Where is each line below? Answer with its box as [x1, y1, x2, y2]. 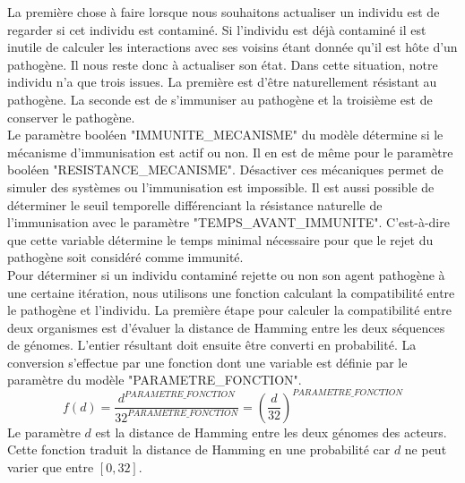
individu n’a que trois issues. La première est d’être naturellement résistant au [7, 72, 437, 91]
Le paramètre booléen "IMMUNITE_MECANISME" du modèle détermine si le [7, 125, 443, 144]
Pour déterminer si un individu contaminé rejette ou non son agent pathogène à [7, 265, 445, 284]
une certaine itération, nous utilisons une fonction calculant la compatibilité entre [7, 283, 455, 301]
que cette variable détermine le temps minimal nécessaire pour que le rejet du [7, 230, 434, 249]
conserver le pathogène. [7, 107, 135, 126]
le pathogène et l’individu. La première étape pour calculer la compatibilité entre [7, 301, 452, 319]
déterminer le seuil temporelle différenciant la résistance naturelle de [7, 195, 383, 214]
